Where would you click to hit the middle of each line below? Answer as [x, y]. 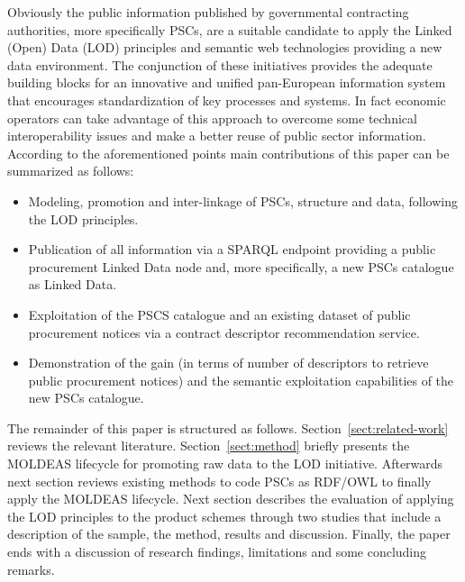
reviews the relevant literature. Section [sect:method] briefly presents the [209, 446]
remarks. [31, 569]
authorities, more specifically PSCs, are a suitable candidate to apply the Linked [230, 29]
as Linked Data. [73, 284]
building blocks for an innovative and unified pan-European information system [227, 82]
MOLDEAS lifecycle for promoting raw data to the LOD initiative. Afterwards [225, 464]
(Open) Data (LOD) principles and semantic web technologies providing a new [225, 47]
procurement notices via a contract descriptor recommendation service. [224, 332]
